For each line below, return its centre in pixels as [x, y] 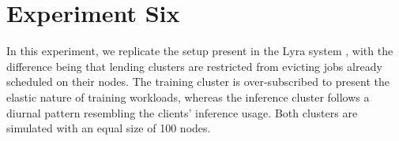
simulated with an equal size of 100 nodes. [109, 128]
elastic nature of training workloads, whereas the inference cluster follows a [188, 96]
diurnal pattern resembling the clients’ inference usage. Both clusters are [182, 112]
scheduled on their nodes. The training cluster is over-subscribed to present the [198, 82]
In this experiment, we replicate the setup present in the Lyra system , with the [200, 51]
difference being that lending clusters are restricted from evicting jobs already [194, 66]
